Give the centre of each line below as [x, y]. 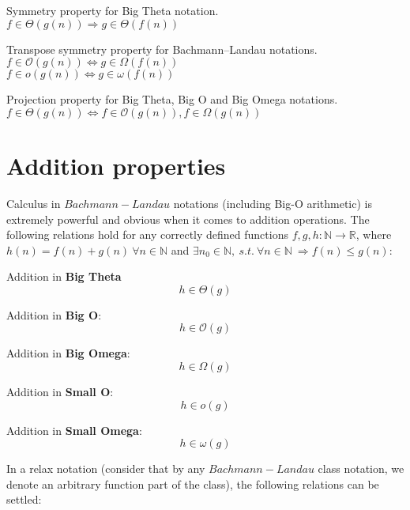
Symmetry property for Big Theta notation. [113, 10]
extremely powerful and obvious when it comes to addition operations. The [188, 219]
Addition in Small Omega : [74, 430]
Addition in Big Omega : [68, 353]
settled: [24, 499]
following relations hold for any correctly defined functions [147, 234]
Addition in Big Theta [64, 276]
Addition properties [116, 165]
